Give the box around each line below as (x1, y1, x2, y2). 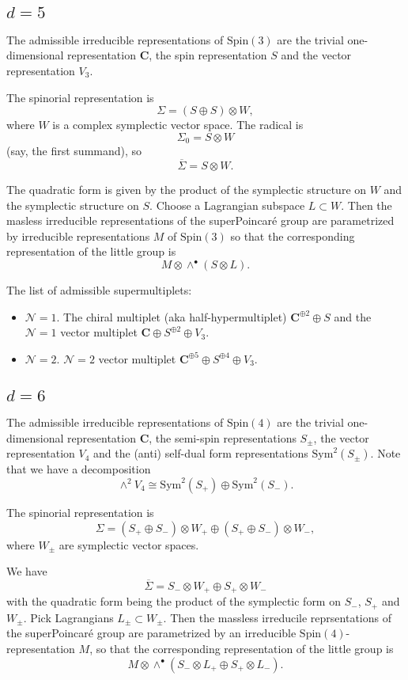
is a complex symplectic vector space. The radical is (52, 116, 304, 133)
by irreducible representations (6, 227, 150, 244)
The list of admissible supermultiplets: (6, 282, 192, 298)
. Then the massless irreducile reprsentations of (163, 609, 391, 625)
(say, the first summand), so (6, 142, 142, 159)
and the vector (281, 47, 352, 63)
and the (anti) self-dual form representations (93, 445, 308, 462)
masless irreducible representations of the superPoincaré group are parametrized (6, 212, 395, 229)
